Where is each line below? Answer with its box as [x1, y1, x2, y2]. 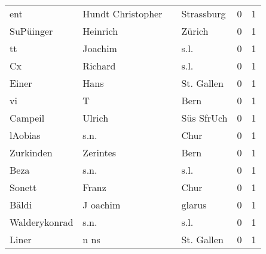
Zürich [181, 24, 209, 38]
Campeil [10, 111, 45, 125]
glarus [181, 198, 207, 211]
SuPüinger [10, 24, 53, 38]
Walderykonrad [10, 215, 74, 229]
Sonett [10, 180, 37, 194]
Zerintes [82, 146, 117, 159]
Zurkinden [10, 146, 53, 159]
